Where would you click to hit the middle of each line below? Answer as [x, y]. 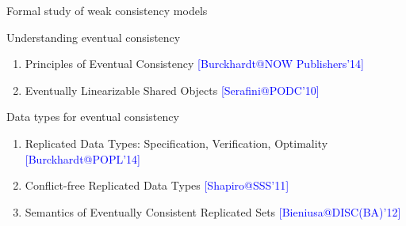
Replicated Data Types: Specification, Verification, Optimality [176, 143]
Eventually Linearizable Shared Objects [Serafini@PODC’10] [172, 90]
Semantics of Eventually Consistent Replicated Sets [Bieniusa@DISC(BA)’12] [213, 211]
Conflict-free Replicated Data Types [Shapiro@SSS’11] [157, 185]
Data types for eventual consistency [93, 117]
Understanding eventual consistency [94, 37]
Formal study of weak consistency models [107, 10]
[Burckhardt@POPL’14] [82, 158]
